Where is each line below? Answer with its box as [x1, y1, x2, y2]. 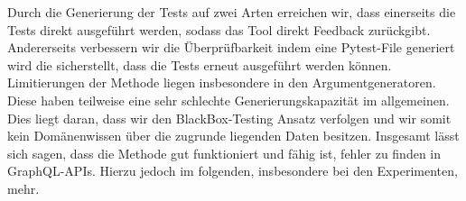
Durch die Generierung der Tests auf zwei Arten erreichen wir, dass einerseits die [7, 3, 456, 21]
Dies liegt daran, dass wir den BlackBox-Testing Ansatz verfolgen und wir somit [7, 108, 452, 127]
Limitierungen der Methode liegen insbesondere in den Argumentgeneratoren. [7, 73, 436, 92]
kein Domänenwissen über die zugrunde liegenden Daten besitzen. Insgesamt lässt [7, 126, 460, 145]
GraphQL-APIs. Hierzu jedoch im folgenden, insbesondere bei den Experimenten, [7, 161, 458, 180]
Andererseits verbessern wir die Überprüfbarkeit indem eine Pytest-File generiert [7, 38, 455, 57]
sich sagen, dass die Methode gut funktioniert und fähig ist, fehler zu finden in [7, 143, 442, 162]
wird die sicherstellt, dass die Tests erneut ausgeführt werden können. [7, 55, 392, 74]
